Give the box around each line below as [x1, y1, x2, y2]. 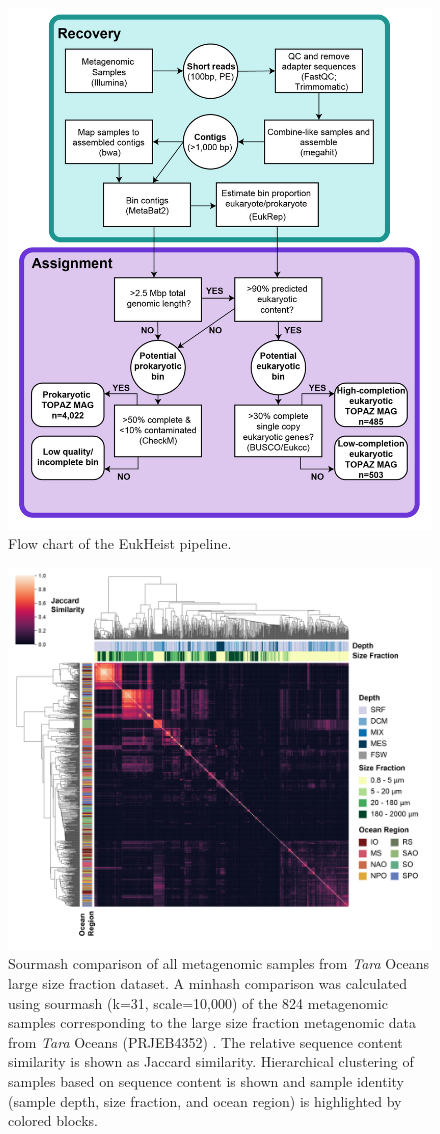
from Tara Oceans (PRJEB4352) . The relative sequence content [8, 1031, 403, 1052]
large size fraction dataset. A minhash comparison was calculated [8, 972, 408, 993]
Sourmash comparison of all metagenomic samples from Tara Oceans [8, 953, 429, 974]
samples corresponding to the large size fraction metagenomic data [8, 1012, 416, 1033]
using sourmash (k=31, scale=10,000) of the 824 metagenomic [8, 992, 388, 1013]
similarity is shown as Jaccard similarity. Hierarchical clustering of [8, 1051, 414, 1072]
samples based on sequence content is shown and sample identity [8, 1070, 404, 1091]
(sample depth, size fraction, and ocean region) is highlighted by [8, 1090, 402, 1111]
